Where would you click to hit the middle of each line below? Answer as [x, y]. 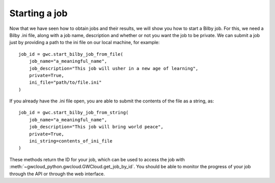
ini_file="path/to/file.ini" [65, 83]
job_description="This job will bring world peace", [96, 127]
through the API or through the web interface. [57, 174]
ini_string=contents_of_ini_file [71, 141]
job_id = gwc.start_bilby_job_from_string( [74, 113]
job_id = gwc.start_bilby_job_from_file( [71, 54]
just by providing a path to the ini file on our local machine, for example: [85, 43]
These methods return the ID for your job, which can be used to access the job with [97, 159]
